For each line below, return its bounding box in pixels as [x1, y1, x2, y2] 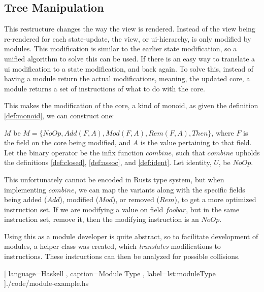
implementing [4, 184, 46, 194]
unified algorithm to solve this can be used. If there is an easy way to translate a [4, 53, 255, 63]
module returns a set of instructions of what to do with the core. [4, 83, 205, 93]
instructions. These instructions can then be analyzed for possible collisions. [4, 251, 240, 262]
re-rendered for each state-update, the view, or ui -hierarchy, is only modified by [4, 33, 251, 44]
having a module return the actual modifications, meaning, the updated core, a [4, 73, 250, 84]
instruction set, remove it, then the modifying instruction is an [4, 214, 199, 224]
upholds [236, 147, 260, 157]
